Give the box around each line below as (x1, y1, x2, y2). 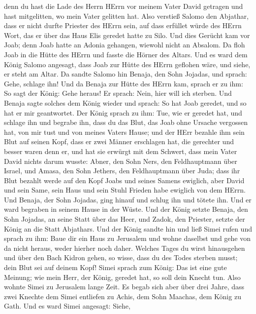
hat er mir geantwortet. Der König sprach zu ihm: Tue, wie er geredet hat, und (4, 107, 242, 118)
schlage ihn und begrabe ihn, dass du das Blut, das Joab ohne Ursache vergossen (4, 117, 248, 127)
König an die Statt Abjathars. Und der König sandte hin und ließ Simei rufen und (4, 223, 252, 234)
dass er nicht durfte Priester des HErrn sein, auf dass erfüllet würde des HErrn (4, 20, 242, 31)
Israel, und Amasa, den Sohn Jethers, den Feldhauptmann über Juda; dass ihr (4, 165, 240, 176)
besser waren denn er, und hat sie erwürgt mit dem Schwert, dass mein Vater (4, 146, 237, 156)
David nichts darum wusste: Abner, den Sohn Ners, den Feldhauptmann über (4, 156, 237, 166)
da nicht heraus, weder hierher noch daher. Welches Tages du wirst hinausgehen (4, 242, 245, 253)
